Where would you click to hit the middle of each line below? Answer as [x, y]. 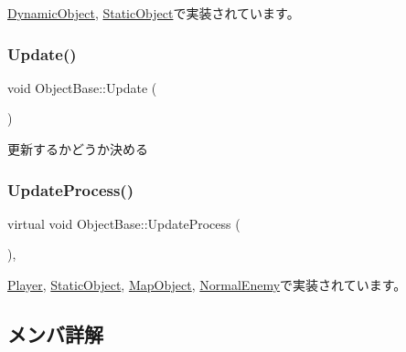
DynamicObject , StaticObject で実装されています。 [154, 13]
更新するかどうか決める [78, 149]
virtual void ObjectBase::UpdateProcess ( [124, 223]
